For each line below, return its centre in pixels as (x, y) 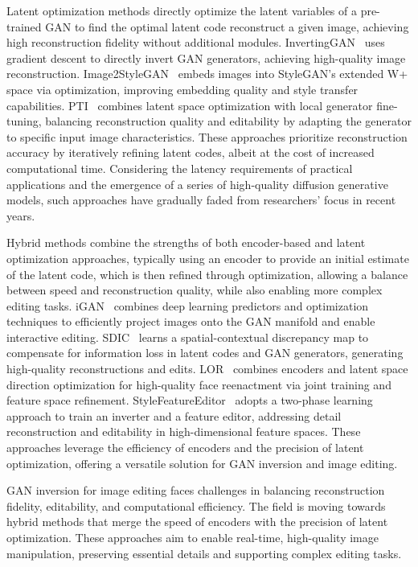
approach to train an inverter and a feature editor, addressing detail (174, 415)
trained (24, 26)
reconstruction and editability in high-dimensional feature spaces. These (184, 431)
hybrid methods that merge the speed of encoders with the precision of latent (197, 522)
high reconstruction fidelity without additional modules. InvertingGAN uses (196, 42)
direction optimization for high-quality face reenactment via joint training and (199, 384)
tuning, (24, 121)
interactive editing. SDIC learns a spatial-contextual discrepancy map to (188, 337)
